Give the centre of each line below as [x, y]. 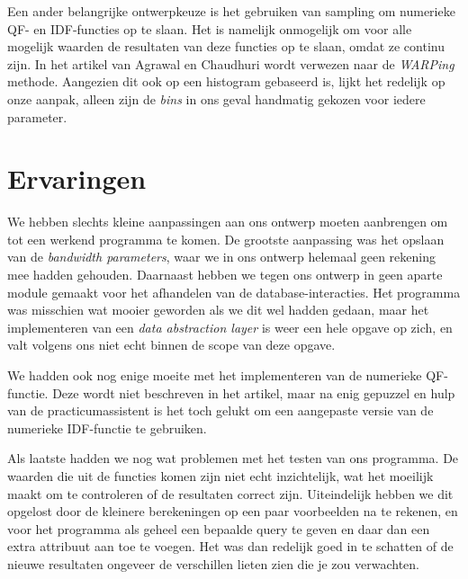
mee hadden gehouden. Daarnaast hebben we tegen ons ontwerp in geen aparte [225, 275]
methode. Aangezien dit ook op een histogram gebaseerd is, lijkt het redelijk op [226, 81]
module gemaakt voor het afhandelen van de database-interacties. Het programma [234, 292]
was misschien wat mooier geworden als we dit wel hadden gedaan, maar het [218, 310]
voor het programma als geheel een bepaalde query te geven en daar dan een [219, 528]
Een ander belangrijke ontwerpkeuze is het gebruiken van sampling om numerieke [231, 11]
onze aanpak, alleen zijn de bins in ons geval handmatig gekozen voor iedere [216, 98]
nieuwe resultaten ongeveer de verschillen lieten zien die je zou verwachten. [213, 563]
